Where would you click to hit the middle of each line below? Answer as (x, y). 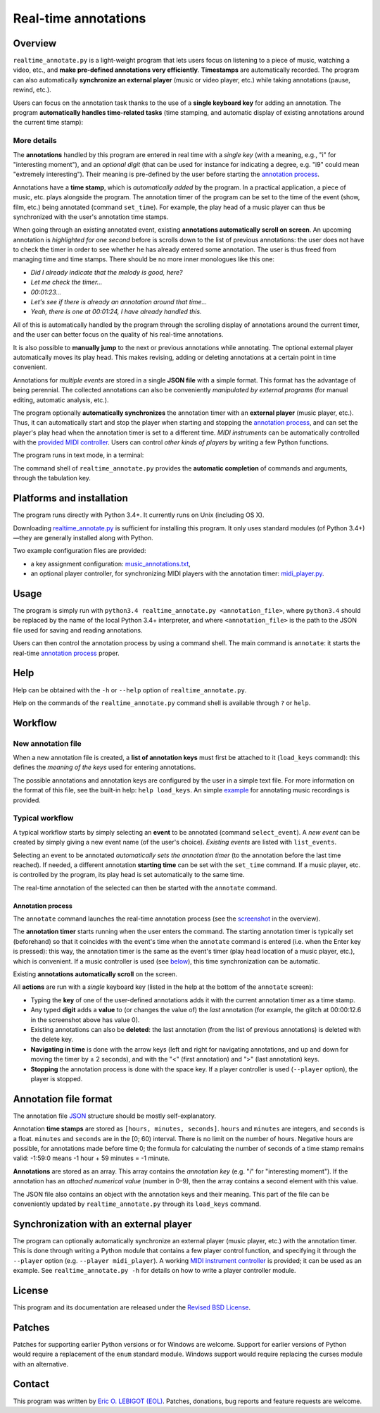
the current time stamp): (48, 123)
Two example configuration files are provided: (80, 551)
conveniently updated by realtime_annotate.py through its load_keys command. (137, 1204)
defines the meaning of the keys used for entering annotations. (104, 767)
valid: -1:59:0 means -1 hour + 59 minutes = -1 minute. (91, 1158)
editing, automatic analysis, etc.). (61, 400)
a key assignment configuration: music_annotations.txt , (111, 564)
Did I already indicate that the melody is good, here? (107, 272)
